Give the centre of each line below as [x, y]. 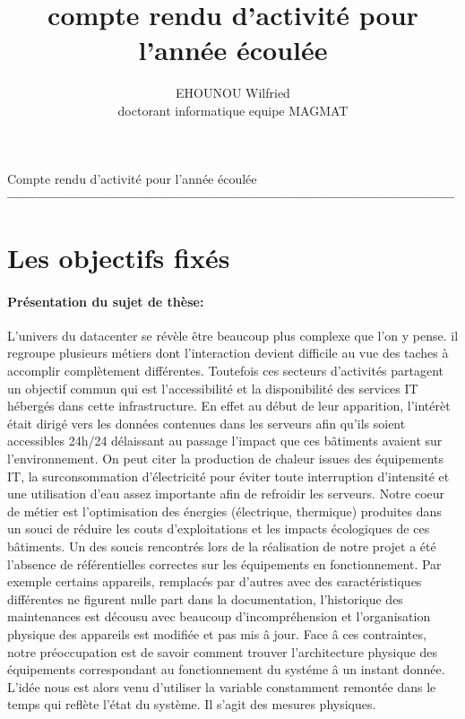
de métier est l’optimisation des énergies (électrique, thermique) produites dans [224, 511]
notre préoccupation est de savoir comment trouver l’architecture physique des [223, 651]
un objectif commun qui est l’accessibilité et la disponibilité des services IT [213, 388]
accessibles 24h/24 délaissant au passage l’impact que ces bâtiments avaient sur [225, 441]
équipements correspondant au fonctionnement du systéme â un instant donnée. [226, 669]
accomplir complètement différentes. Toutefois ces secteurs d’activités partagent [226, 371]
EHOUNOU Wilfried [233, 93]
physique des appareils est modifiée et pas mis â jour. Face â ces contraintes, [217, 633]
